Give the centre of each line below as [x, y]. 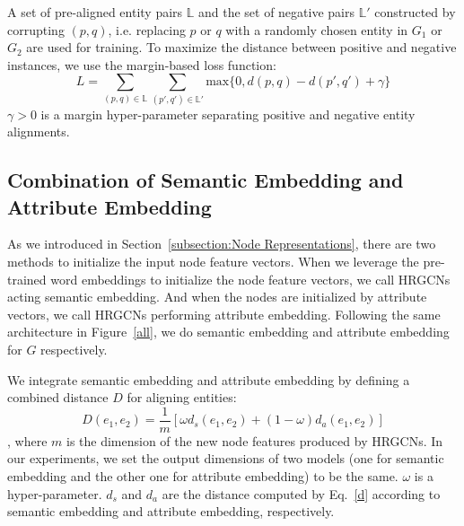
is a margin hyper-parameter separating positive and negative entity [228, 114]
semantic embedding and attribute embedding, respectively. [171, 511]
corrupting [36, 29]
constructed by [415, 12]
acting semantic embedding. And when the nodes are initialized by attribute [217, 297]
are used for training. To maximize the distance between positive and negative [241, 47]
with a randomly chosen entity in [317, 29]
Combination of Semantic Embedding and [206, 180]
